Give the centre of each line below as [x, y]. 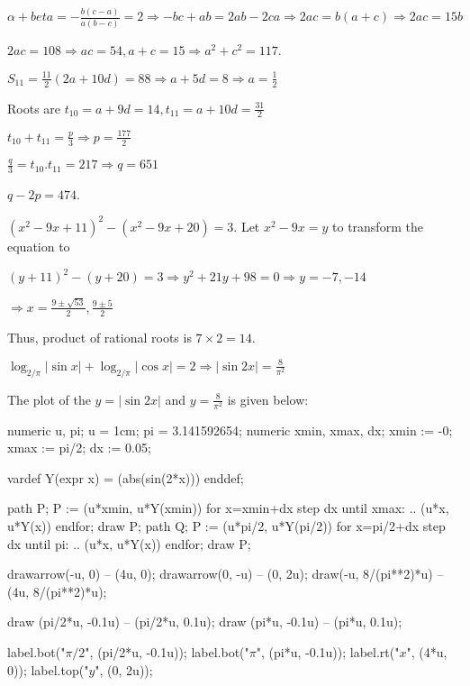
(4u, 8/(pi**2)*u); [57, 591]
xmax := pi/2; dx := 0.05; [79, 448]
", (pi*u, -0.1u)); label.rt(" [328, 651]
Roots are [34, 108]
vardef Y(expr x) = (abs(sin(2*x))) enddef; [126, 477]
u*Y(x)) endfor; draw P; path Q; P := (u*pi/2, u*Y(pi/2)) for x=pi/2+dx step [226, 526]
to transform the [378, 226]
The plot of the [49, 399]
